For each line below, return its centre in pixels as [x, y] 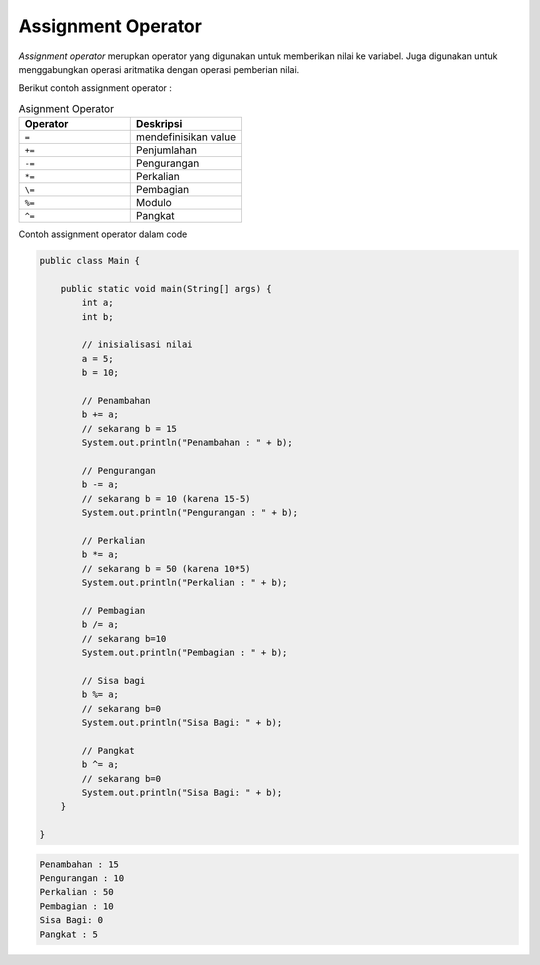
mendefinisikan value [186, 137]
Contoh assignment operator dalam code [103, 234]
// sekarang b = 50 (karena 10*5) [166, 568]
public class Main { [89, 261]
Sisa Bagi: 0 [71, 920]
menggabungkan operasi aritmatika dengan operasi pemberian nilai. [159, 69]
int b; [97, 316]
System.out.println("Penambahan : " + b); [187, 443]
